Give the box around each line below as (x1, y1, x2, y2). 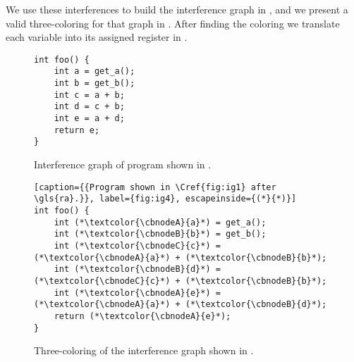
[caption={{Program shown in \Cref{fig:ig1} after (34, 182, 276, 192)
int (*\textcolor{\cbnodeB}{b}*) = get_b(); (54, 229, 267, 239)
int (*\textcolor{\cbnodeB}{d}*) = (54, 264, 221, 275)
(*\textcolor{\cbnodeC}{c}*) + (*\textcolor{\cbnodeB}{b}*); (34, 275, 327, 286)
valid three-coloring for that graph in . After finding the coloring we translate (6, 15, 340, 30)
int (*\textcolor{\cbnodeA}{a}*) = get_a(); (54, 217, 267, 227)
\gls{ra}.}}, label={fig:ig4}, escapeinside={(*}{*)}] (34, 194, 297, 204)
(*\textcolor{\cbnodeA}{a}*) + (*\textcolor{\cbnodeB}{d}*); (34, 299, 327, 310)
